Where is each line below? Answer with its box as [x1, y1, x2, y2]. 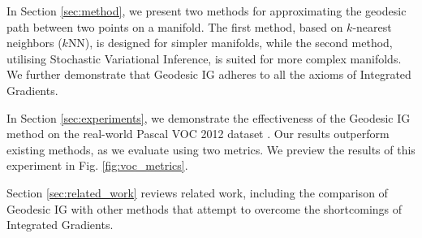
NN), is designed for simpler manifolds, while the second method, [67, 34, 393, 51]
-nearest [352, 18, 392, 35]
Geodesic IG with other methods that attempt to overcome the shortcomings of [6, 200, 403, 217]
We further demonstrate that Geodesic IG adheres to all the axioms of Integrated [6, 66, 411, 83]
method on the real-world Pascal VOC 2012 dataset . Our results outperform [6, 125, 390, 142]
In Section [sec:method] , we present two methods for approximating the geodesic [6, 2, 407, 19]
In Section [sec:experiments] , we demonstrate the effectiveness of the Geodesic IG [6, 109, 411, 126]
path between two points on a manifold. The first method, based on [6, 18, 343, 35]
